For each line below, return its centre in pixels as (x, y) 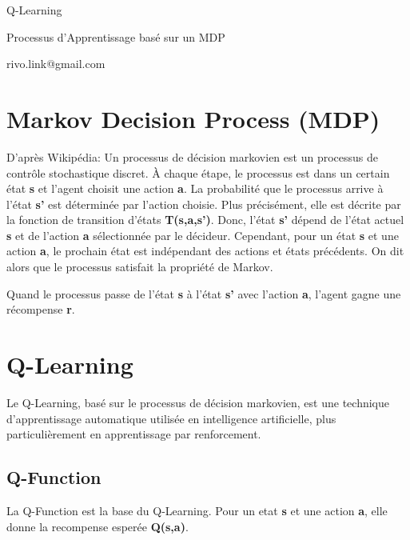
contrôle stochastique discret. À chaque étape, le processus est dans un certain (198, 172)
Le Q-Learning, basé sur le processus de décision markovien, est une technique (198, 402)
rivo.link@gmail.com (56, 64)
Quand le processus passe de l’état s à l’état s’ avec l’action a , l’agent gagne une (204, 293)
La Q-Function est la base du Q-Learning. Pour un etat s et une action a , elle (197, 510)
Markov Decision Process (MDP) (193, 118)
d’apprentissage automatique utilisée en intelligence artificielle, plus (171, 418)
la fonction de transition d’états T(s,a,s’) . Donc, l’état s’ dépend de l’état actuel (205, 220)
